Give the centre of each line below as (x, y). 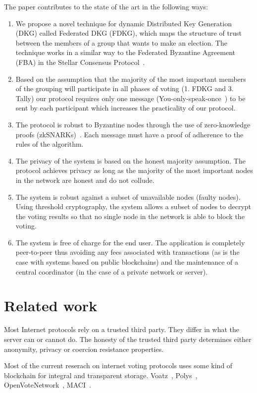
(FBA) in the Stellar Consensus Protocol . (80, 62)
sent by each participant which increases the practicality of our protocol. (126, 108)
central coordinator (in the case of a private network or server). (112, 271)
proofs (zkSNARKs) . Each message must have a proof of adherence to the (129, 134)
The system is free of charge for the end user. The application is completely (130, 242)
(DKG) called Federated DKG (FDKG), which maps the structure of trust (129, 33)
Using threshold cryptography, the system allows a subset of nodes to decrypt (133, 206)
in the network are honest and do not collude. (85, 180)
